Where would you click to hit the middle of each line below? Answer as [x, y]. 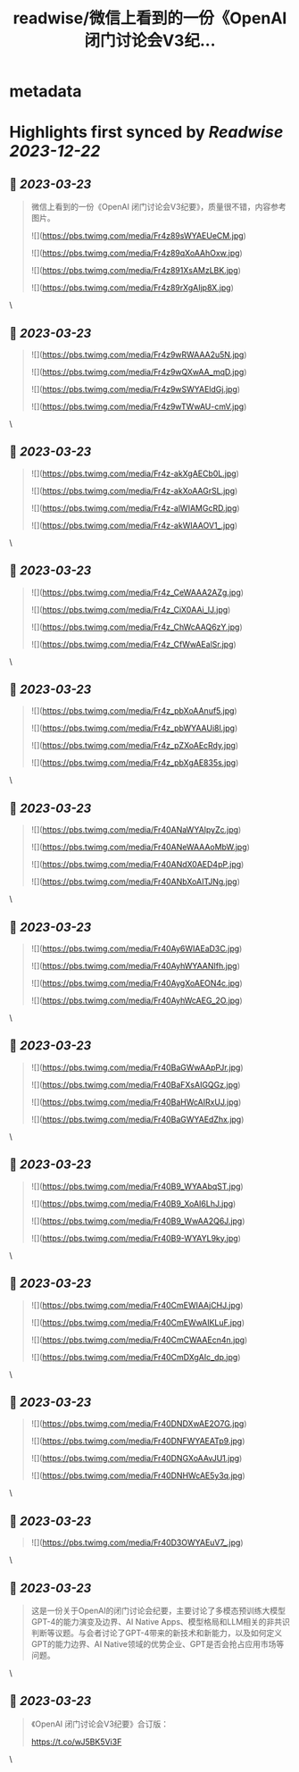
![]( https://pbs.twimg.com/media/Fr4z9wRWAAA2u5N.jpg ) [139, 355]
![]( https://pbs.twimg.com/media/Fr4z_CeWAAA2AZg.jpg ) [137, 592]
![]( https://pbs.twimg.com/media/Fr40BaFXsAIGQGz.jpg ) [136, 1084]
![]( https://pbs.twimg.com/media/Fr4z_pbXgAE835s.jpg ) [135, 763]
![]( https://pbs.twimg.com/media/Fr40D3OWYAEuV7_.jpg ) [137, 1542]
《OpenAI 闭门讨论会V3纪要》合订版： [100, 1724]
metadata [46, 92]
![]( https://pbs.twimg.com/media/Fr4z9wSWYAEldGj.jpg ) [136, 389]
